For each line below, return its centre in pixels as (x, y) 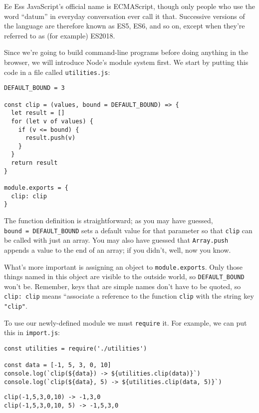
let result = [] (38, 113)
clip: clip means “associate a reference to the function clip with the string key (129, 296)
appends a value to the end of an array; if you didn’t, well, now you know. (118, 249)
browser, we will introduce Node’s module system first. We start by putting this (126, 62)
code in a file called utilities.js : (57, 72)
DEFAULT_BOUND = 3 (34, 88)
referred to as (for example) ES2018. (60, 35)
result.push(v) (50, 138)
